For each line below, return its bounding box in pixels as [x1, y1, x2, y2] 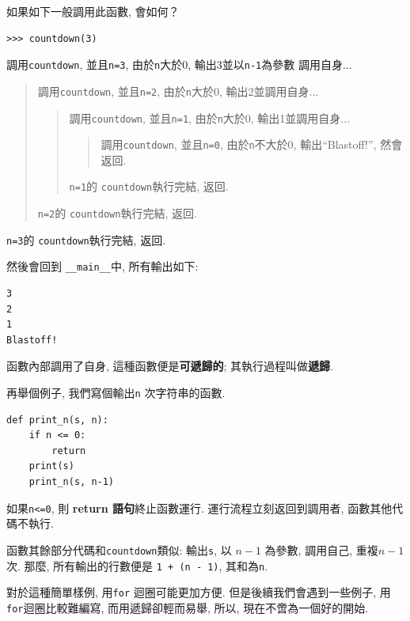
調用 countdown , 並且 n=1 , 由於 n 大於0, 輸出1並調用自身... [69, 109, 351, 126]
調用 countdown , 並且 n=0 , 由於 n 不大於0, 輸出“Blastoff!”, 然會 [101, 136, 403, 153]
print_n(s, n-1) [28, 476, 115, 488]
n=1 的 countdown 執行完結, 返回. [69, 178, 229, 195]
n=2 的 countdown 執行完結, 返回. [37, 205, 197, 222]
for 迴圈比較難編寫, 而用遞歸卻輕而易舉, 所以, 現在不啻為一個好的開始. [6, 599, 369, 615]
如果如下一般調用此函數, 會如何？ [6, 3, 180, 19]
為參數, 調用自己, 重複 [264, 541, 378, 558]
